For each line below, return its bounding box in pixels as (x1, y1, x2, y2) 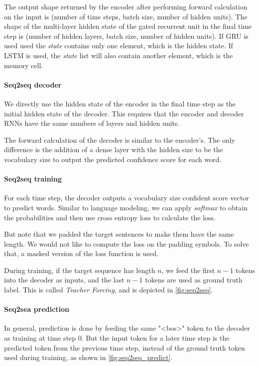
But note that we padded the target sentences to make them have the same (4, 229, 234, 239)
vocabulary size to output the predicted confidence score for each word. (4, 154, 222, 164)
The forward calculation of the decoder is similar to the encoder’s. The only (4, 134, 235, 145)
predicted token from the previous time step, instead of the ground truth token (4, 342, 245, 353)
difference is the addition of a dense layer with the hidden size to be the (4, 144, 223, 155)
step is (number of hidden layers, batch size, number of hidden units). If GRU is (4, 30, 249, 41)
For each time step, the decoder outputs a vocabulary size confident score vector (4, 192, 249, 203)
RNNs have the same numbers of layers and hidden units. (4, 118, 180, 128)
